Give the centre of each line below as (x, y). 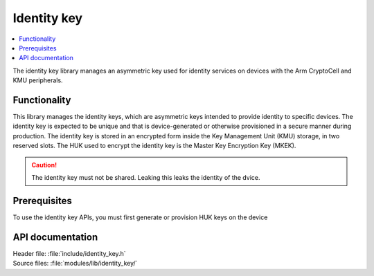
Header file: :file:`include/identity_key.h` (69, 253)
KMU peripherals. (38, 80)
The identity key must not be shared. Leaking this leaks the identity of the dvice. (146, 177)
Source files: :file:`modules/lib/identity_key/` (75, 264)
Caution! (44, 165)
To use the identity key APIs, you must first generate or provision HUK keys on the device (140, 217)
